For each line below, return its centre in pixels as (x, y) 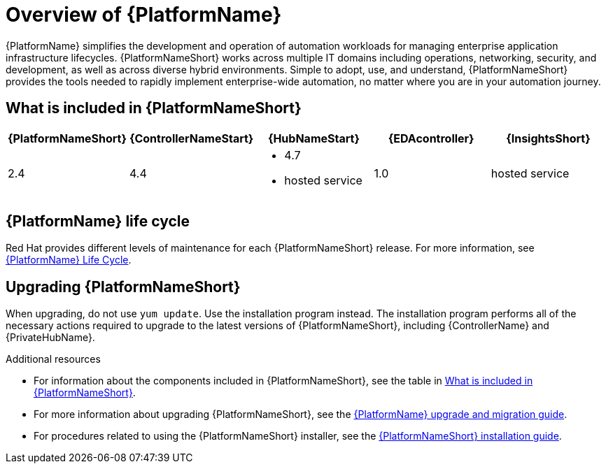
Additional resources (53, 359)
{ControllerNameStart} (191, 138)
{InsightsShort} (548, 138)
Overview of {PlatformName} (144, 15)
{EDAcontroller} (431, 138)
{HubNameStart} (313, 138)
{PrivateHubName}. (50, 338)
